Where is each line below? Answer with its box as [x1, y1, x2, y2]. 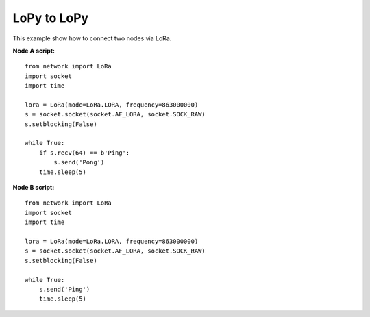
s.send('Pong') [53, 158, 105, 166]
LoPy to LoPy [12, 10, 89, 25]
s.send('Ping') [38, 285, 90, 293]
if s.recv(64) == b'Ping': [38, 149, 130, 157]
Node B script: [12, 183, 55, 192]
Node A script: [12, 47, 55, 55]
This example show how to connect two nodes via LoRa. [12, 34, 172, 42]
